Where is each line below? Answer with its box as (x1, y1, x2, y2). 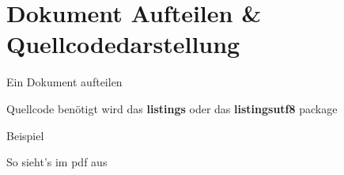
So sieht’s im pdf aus (6, 154, 108, 170)
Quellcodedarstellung (6, 28, 240, 60)
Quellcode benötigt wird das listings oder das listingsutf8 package (6, 100, 338, 116)
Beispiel (6, 127, 44, 143)
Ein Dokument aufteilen (6, 74, 123, 90)
